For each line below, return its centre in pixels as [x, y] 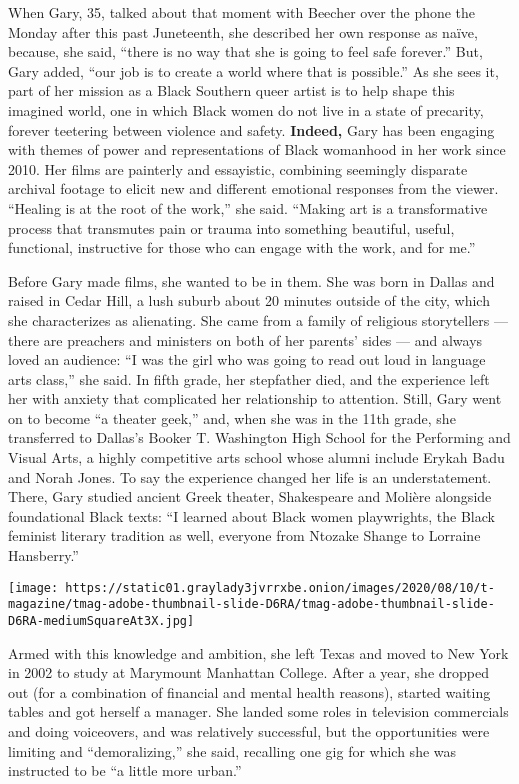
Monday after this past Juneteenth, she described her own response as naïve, [243, 31]
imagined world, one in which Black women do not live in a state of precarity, [246, 109]
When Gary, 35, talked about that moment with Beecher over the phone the [242, 12]
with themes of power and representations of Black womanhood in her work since [257, 149]
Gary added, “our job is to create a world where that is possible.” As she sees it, [253, 70]
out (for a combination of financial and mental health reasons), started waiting [249, 691]
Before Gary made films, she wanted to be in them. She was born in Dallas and [251, 280]
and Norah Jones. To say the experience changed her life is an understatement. [250, 476]
